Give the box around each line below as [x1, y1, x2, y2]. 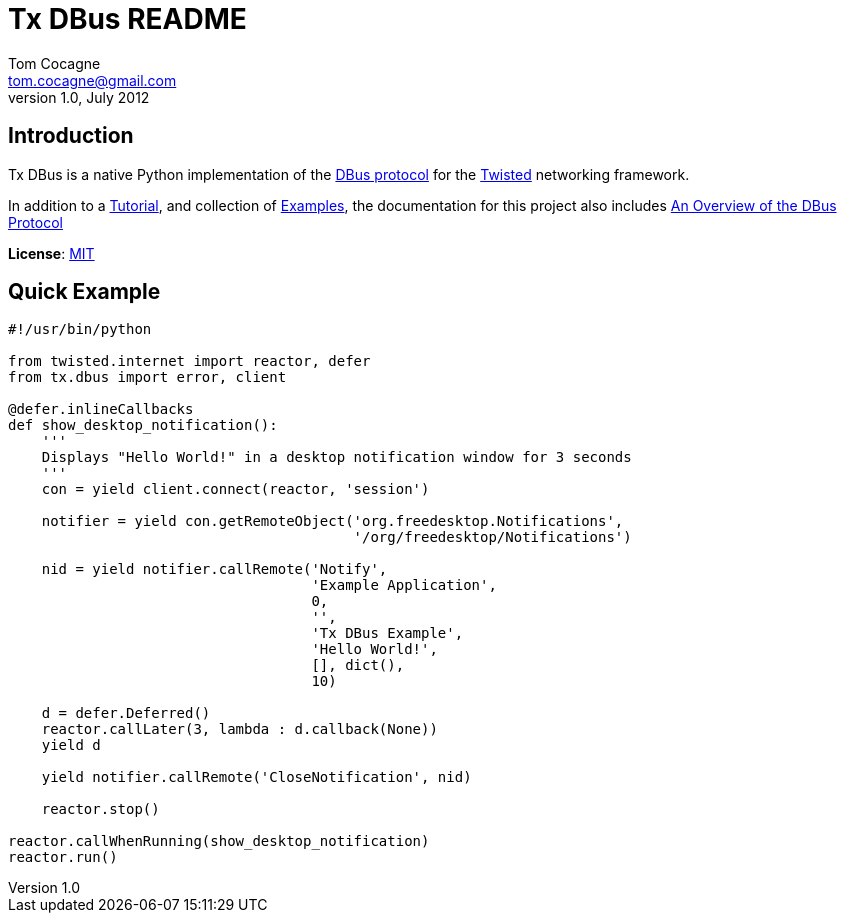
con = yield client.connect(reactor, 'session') [41, 481, 430, 498]
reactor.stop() [41, 801, 160, 818]
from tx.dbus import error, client [8, 369, 287, 386]
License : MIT [8, 244, 95, 262]
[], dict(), [311, 657, 405, 674]
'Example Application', [311, 577, 497, 594]
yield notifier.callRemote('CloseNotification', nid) [41, 769, 472, 786]
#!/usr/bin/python [8, 321, 152, 338]
